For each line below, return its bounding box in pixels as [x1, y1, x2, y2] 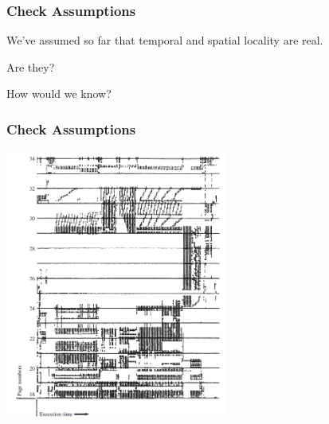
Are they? [6, 58, 55, 75]
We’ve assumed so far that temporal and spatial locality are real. [6, 32, 323, 49]
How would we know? [6, 85, 112, 102]
